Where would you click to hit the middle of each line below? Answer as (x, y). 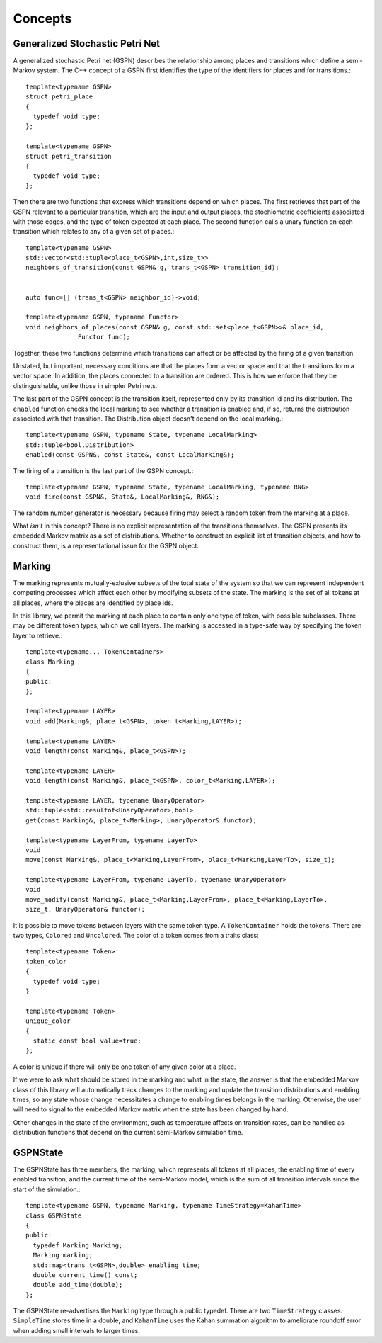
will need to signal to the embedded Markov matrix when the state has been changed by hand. (151, 1109)
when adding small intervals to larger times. (77, 1330)
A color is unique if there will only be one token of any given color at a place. (125, 1067)
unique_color (48, 1021)
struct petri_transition (69, 156)
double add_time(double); (78, 1285)
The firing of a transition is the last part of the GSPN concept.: (103, 470)
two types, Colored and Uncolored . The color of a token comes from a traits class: (136, 936)
